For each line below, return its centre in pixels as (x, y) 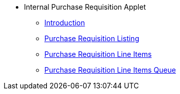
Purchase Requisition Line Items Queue (110, 70)
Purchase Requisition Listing (92, 38)
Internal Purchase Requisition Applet (85, 7)
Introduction (65, 23)
